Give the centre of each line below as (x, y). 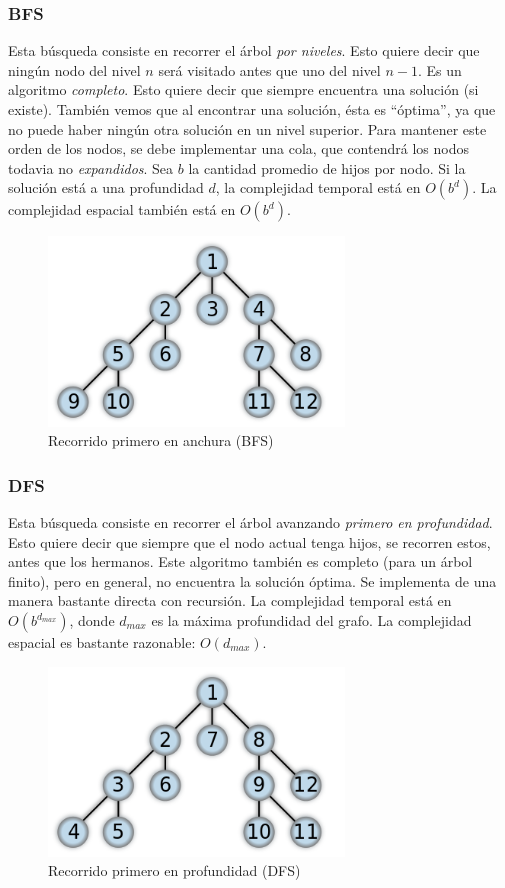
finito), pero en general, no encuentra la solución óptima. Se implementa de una (252, 580)
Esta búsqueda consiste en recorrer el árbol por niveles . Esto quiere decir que (244, 50)
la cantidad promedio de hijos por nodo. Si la (327, 167)
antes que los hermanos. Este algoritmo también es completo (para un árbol (240, 561)
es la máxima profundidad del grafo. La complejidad (311, 620)
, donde (92, 620)
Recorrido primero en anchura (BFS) (161, 440)
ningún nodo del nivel (74, 69)
